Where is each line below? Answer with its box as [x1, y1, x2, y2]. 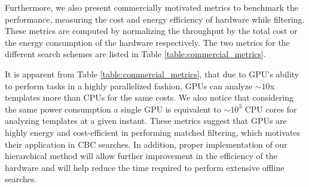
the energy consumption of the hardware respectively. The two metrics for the [5, 36, 290, 48]
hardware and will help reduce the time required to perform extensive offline [5, 161, 284, 173]
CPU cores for [244, 102, 297, 115]
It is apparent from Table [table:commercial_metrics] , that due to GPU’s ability [5, 67, 299, 80]
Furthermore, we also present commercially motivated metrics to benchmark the [5, 1, 299, 13]
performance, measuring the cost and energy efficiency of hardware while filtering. [5, 13, 305, 25]
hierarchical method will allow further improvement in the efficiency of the [5, 149, 277, 162]
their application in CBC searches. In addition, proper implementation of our [5, 138, 287, 150]
